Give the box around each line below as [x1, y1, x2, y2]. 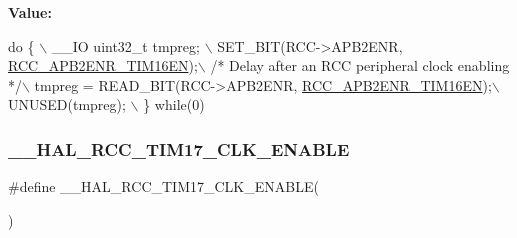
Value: [8, 2, 52, 22]
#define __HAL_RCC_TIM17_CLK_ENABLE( [8, 176, 319, 197]
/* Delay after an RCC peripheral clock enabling [210, 55, 510, 76]
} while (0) [143, 94, 205, 115]
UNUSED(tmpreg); [8, 94, 126, 115]
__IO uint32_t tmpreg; [51, 35, 200, 56]
